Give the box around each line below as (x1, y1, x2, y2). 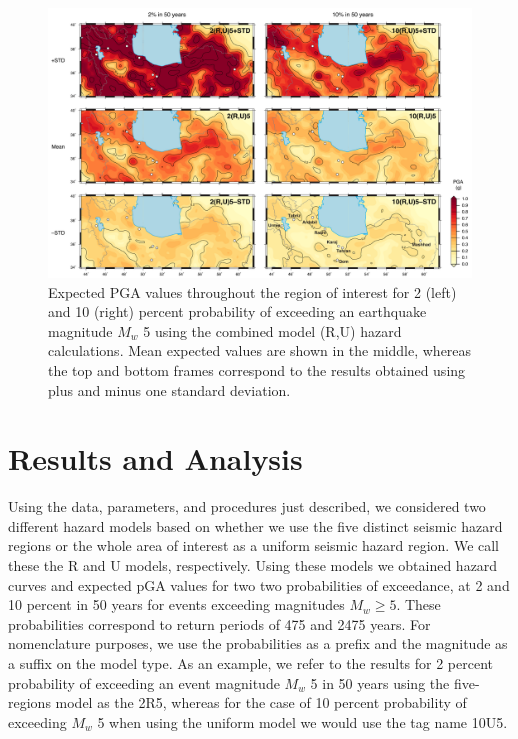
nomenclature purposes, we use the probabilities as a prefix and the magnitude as (8, 633, 508, 654)
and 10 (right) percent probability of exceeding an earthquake (48, 301, 427, 322)
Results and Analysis (8, 438, 303, 479)
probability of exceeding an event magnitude (8, 672, 280, 693)
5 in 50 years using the (310, 672, 450, 693)
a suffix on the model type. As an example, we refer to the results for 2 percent (8, 653, 494, 673)
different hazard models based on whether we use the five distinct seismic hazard (8, 515, 503, 536)
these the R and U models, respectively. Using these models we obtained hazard (8, 555, 498, 576)
